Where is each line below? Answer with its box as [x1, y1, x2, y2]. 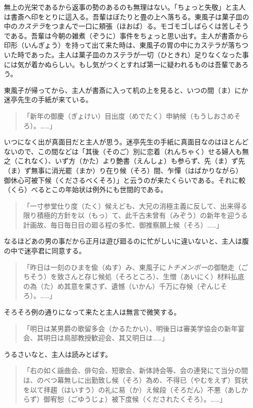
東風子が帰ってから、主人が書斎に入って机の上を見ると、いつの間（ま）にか [4, 85, 249, 95]
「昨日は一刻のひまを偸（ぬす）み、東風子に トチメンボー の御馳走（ [23, 262, 241, 272]
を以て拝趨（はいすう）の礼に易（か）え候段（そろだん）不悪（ [23, 384, 228, 394]
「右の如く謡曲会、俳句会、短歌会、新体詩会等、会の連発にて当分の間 [23, 365, 248, 375]
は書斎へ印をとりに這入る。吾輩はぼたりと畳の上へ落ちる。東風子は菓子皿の [4, 11, 249, 21]
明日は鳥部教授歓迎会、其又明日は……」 [43, 333, 169, 343]
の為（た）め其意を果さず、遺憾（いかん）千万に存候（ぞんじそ [23, 281, 227, 291]
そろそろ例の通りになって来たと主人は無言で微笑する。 [4, 307, 181, 317]
